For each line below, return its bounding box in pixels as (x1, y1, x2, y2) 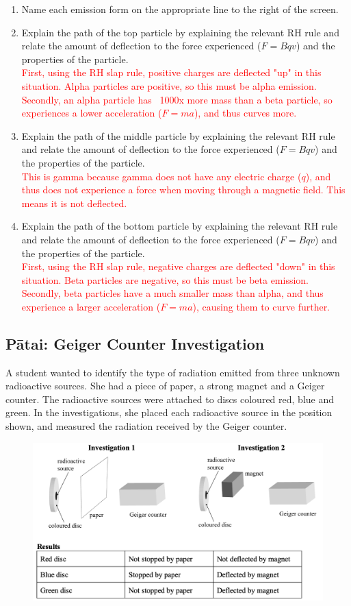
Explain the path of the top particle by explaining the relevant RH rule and (21, 25, 339, 39)
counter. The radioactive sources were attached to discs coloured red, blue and (5, 391, 335, 406)
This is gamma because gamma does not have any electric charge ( (21, 169, 302, 183)
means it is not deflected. (21, 195, 127, 210)
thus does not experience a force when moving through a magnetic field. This (21, 182, 346, 197)
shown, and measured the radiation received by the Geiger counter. (5, 419, 287, 433)
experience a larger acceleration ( (21, 299, 161, 313)
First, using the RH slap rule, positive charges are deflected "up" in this (21, 65, 322, 80)
